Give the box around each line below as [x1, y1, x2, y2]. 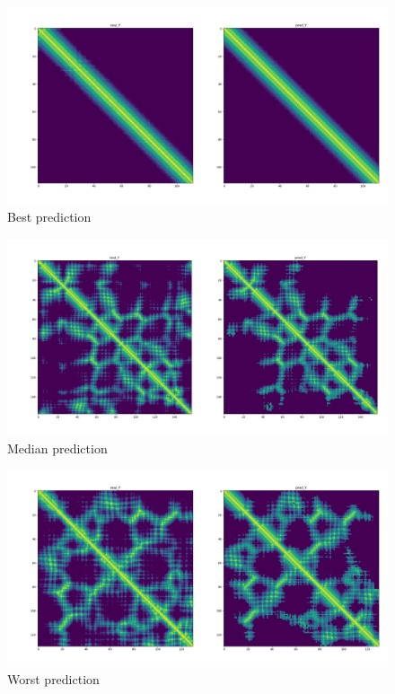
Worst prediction [7, 670, 100, 689]
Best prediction [7, 207, 92, 226]
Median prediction [7, 438, 108, 457]
